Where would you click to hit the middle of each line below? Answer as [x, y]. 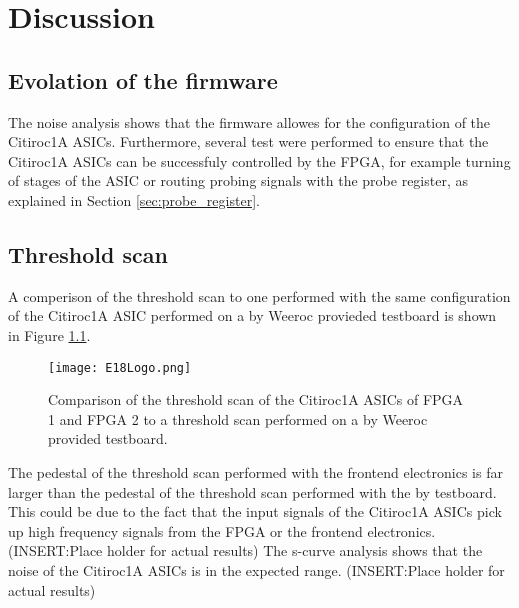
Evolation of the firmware [143, 79]
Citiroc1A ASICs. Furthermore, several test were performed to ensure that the [248, 141]
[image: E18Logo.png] [120, 367]
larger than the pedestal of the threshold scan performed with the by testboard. [252, 491]
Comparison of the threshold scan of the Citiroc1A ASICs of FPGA [256, 399]
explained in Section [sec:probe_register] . [134, 199]
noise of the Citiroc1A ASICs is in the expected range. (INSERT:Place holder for [256, 569]
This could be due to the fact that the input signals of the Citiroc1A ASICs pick [255, 511]
